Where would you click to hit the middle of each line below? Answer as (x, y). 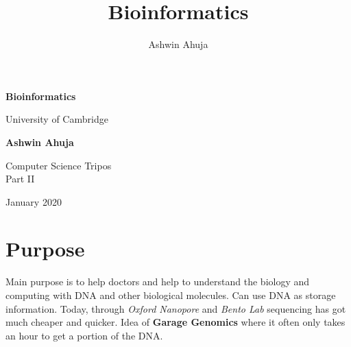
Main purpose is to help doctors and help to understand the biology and (158, 282)
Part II (20, 179)
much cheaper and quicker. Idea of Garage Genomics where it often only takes (175, 322)
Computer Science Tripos (59, 165)
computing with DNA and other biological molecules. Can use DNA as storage (171, 295)
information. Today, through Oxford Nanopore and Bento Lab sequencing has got (176, 308)
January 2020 (34, 201)
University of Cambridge (57, 119)
